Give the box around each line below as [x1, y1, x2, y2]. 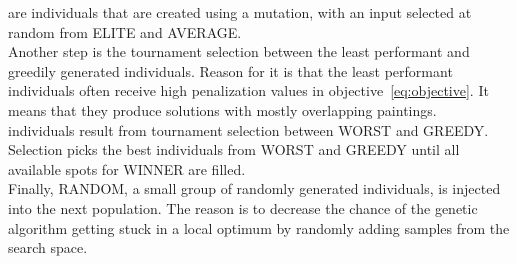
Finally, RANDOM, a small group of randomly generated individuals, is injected [8, 178, 501, 199]
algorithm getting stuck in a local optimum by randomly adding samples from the [8, 217, 510, 238]
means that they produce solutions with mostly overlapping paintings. [8, 99, 437, 120]
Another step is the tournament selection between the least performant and [8, 41, 470, 62]
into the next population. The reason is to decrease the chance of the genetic [8, 197, 478, 218]
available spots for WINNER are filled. [8, 158, 246, 179]
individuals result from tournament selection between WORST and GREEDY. [8, 119, 489, 140]
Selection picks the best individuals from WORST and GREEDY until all [8, 139, 460, 160]
